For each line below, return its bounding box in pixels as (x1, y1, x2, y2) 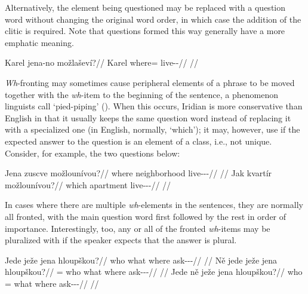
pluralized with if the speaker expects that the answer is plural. (5, 234, 237, 246)
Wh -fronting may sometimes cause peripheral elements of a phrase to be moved (5, 76, 295, 88)
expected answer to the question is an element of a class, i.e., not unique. (5, 134, 272, 147)
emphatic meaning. (5, 36, 74, 48)
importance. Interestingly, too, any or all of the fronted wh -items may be (5, 222, 270, 234)
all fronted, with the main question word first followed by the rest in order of (5, 210, 287, 222)
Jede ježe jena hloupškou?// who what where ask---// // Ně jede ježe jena (5, 253, 278, 266)
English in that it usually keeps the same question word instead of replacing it (5, 111, 291, 124)
